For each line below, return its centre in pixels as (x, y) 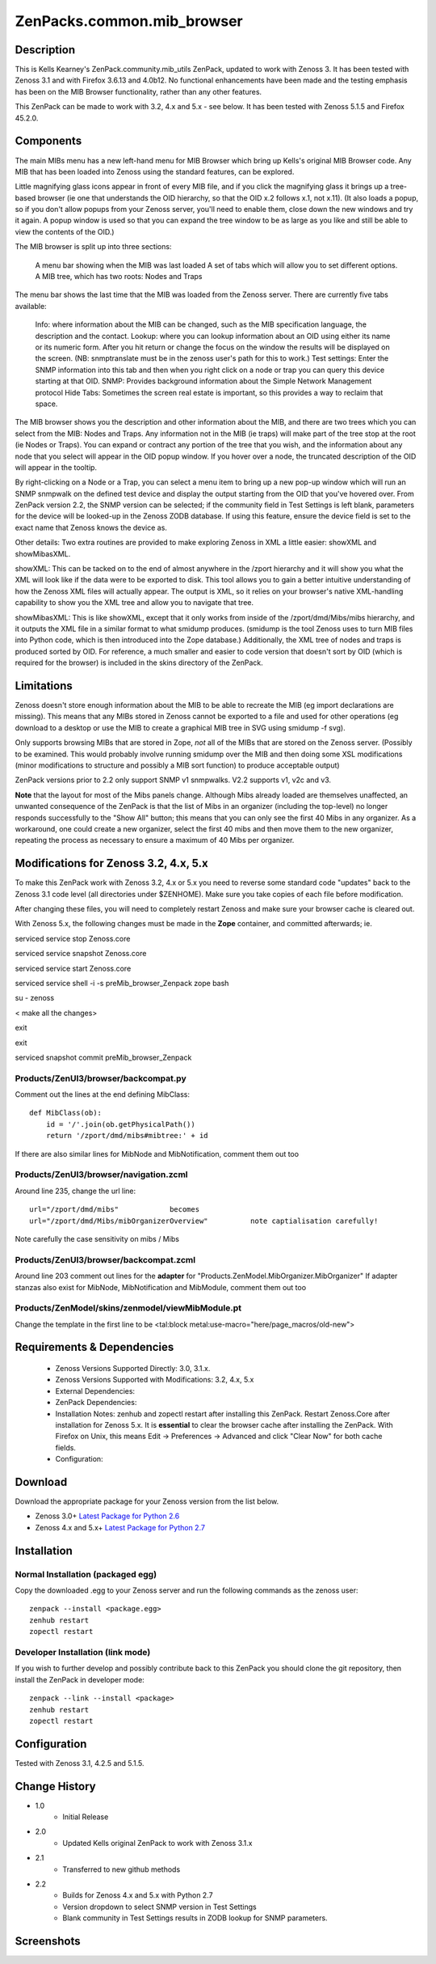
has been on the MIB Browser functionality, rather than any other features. (138, 91)
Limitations (44, 686)
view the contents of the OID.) (65, 231)
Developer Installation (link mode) (83, 1652)
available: (31, 306)
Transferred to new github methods (122, 1869)
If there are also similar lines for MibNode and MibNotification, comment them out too (157, 1153)
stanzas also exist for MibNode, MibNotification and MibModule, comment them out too (161, 1287)
